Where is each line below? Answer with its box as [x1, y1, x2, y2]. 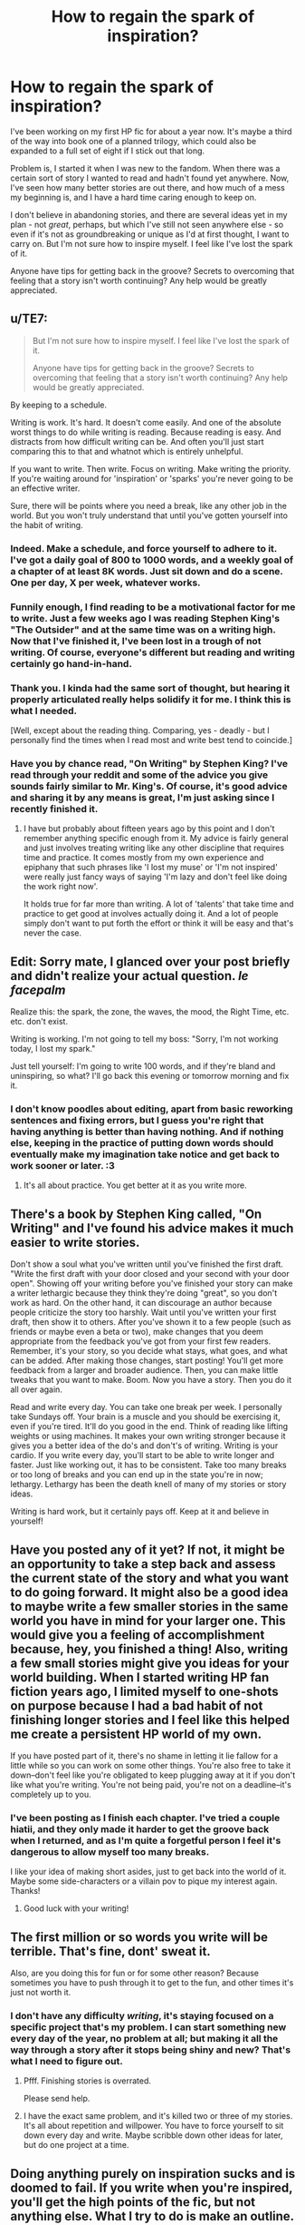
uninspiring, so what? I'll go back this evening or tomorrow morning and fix [10, 1071, 290, 1081]
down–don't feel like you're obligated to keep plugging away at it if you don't [10, 1769, 296, 1780]
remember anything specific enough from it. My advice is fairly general [23, 833, 289, 844]
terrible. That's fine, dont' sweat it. [10, 1944, 211, 1959]
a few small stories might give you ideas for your [10, 1655, 290, 1671]
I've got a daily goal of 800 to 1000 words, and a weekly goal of [10, 554, 293, 566]
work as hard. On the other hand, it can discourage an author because [10, 1298, 272, 1309]
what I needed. [10, 704, 78, 717]
